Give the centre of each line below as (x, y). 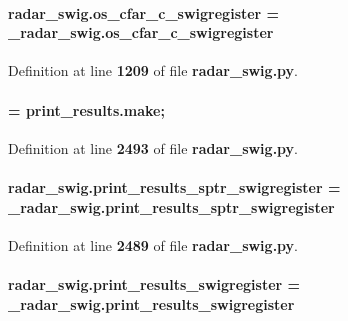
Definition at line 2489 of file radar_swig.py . (153, 244)
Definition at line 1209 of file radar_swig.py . (153, 70)
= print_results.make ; (86, 109)
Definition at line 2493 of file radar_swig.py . (153, 147)
